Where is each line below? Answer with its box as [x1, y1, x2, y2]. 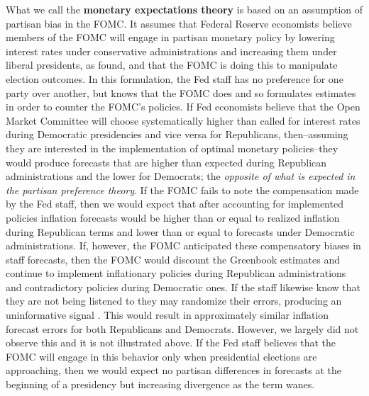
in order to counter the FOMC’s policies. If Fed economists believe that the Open [6, 99, 360, 114]
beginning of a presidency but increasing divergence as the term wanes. [6, 377, 315, 392]
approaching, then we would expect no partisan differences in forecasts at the [6, 363, 341, 378]
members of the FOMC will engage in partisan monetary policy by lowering [6, 30, 335, 45]
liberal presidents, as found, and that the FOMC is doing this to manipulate [6, 57, 338, 72]
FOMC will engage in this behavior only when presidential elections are [6, 349, 317, 363]
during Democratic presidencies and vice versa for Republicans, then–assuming [6, 127, 348, 142]
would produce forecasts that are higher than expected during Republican [6, 154, 327, 169]
